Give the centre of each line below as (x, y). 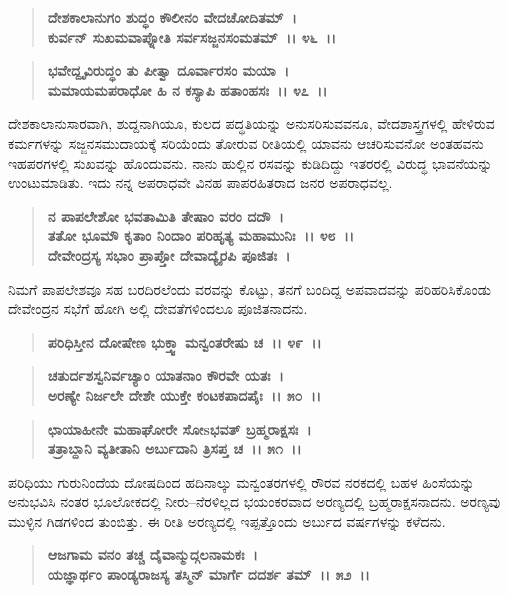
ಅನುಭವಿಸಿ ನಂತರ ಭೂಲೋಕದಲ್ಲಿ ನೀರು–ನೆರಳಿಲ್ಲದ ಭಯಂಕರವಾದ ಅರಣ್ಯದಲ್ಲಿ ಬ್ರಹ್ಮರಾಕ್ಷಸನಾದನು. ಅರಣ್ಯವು (254, 501)
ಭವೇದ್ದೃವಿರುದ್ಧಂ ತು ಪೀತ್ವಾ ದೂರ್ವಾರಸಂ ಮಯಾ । (168, 70)
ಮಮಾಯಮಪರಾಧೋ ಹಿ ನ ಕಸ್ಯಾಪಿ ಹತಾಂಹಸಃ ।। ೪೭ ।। (187, 89)
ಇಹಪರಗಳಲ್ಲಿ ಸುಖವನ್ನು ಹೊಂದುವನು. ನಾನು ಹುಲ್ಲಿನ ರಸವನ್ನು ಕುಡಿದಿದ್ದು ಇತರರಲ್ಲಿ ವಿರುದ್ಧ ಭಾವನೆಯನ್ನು (250, 162)
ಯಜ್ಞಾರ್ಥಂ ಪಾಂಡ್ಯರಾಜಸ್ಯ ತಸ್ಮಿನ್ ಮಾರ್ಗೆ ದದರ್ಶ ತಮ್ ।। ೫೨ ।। (208, 574)
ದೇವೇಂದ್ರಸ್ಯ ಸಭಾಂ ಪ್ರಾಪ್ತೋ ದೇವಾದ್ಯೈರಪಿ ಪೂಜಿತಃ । (169, 254)
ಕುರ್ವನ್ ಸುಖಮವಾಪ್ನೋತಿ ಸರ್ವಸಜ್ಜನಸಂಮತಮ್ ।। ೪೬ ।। (192, 36)
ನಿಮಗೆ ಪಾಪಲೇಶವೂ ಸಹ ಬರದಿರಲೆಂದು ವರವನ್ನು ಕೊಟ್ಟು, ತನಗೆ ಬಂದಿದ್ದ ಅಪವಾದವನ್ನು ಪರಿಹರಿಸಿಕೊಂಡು (250, 288)
